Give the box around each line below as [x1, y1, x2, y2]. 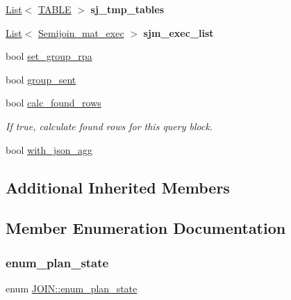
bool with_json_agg [6, 142, 92, 157]
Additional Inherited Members [6, 176, 230, 198]
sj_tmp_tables [90, 2, 165, 16]
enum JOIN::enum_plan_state [6, 281, 138, 295]
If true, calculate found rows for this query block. [6, 118, 213, 133]
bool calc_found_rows [6, 95, 101, 110]
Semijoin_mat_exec [38, 25, 124, 40]
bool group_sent [6, 72, 76, 86]
